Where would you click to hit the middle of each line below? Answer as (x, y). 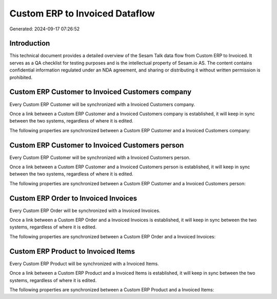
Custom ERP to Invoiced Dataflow (82, 13)
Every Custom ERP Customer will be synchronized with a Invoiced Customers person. (100, 157)
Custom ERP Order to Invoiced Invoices (73, 198)
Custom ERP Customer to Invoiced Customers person (97, 145)
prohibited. (21, 77)
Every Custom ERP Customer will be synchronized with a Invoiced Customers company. (102, 104)
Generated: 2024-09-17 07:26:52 (45, 29)
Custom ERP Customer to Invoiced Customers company (101, 92)
